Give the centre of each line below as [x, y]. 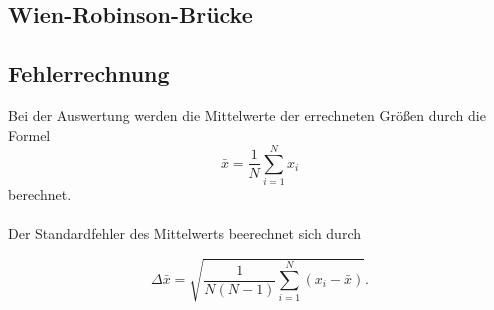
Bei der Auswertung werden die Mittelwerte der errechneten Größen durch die [247, 114]
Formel [29, 134]
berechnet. [40, 194]
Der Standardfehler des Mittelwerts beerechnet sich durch [184, 233]
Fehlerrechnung [89, 73]
